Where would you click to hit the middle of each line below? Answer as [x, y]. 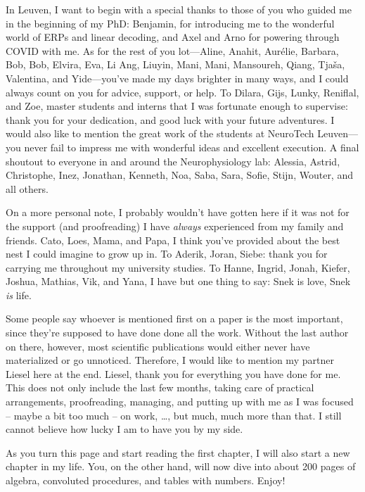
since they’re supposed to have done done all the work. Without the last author [177, 333]
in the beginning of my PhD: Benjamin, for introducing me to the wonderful [170, 23]
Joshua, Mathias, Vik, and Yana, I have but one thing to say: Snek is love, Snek [178, 281]
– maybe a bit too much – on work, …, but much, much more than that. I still [174, 415]
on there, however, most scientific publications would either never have [158, 346]
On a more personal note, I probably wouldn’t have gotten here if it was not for [178, 212]
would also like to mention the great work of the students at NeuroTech [160, 133]
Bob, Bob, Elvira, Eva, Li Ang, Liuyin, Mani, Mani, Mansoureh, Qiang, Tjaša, [175, 64]
